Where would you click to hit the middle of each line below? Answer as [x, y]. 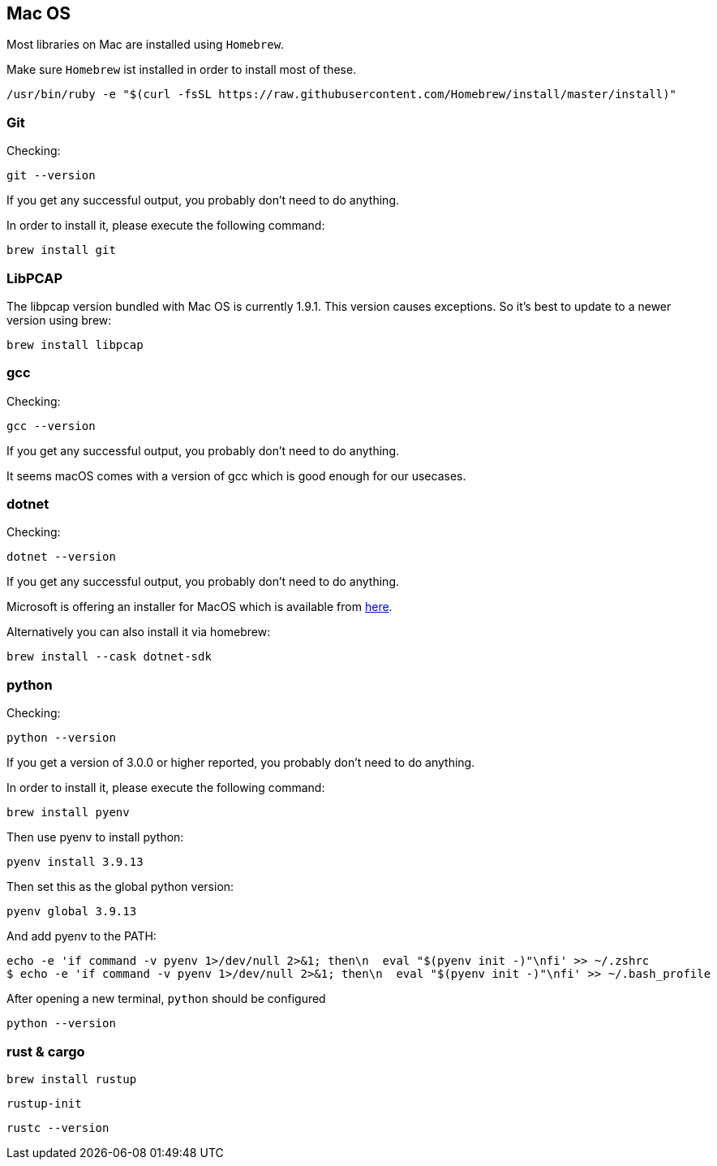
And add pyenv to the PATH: [82, 936]
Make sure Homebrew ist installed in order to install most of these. [182, 70]
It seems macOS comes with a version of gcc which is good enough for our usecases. [236, 475]
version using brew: [59, 320]
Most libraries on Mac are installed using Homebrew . [146, 45]
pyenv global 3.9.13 [72, 912]
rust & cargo [46, 1051]
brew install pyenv [68, 813]
